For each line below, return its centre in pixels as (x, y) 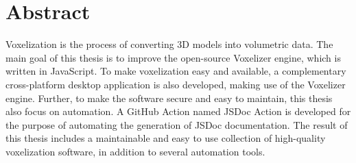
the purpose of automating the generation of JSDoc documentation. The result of (177, 124)
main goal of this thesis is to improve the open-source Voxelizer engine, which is (173, 57)
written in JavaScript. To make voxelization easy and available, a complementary (176, 71)
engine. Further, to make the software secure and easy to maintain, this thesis (169, 98)
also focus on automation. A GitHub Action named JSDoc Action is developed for (178, 111)
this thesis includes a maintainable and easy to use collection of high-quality (166, 138)
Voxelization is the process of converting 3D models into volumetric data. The (169, 44)
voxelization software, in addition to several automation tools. (135, 151)
